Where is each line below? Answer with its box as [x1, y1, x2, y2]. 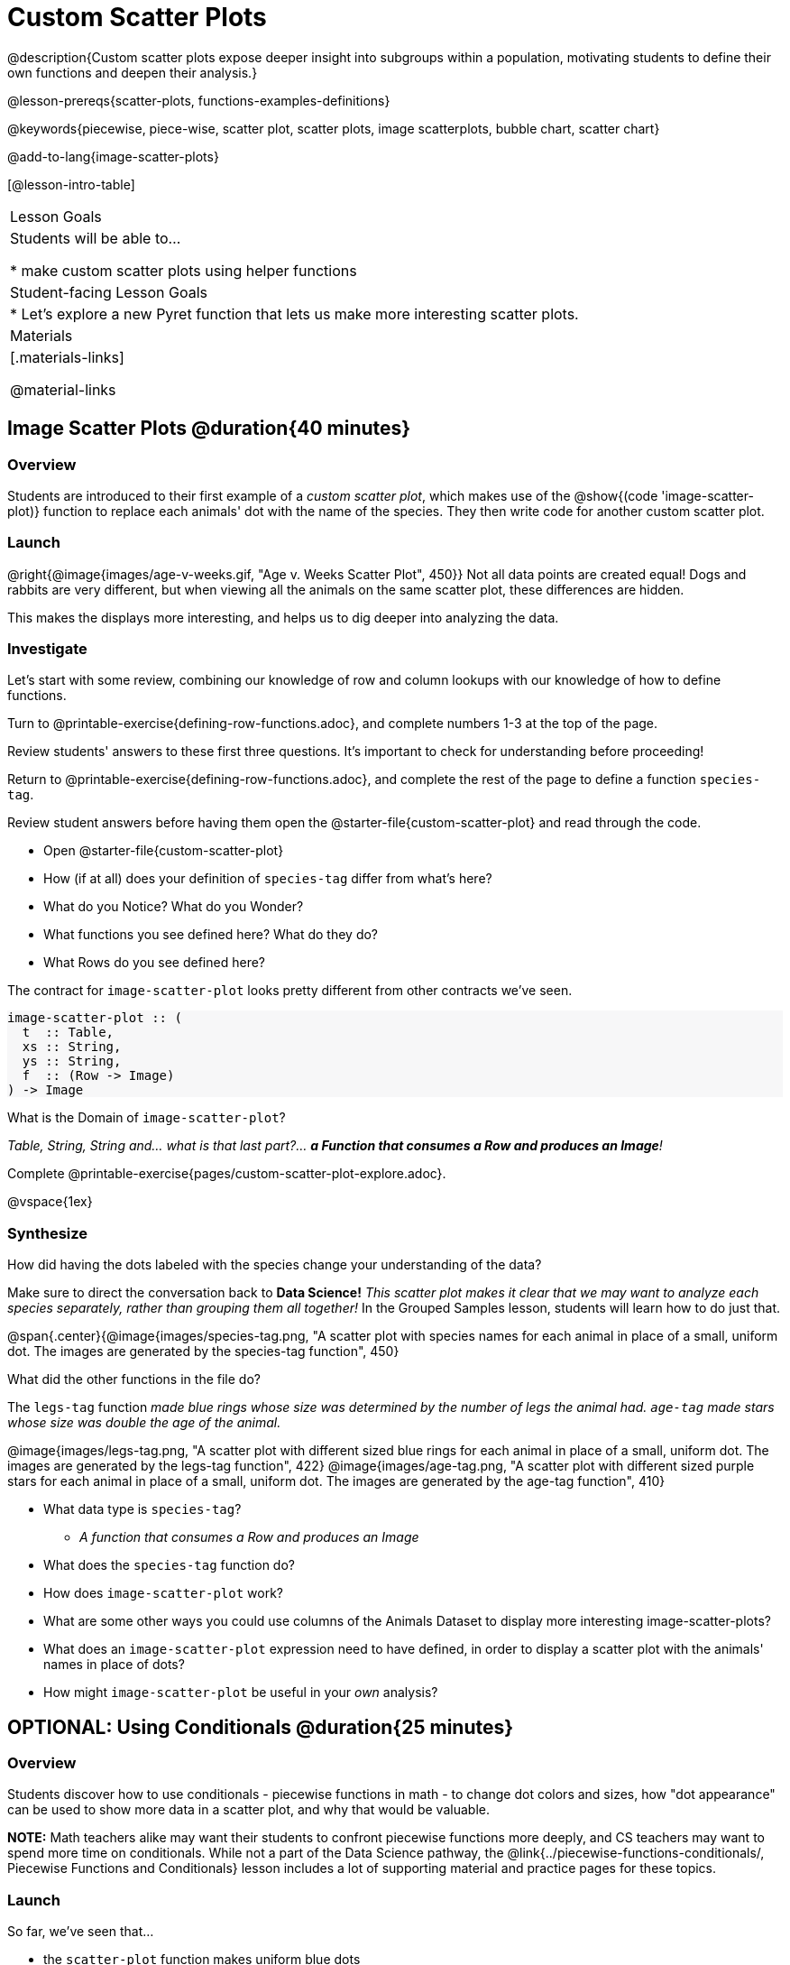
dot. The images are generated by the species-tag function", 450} [7, 1343, 400, 1360]
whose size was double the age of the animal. [7, 1415, 281, 1431]
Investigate [7, 640, 87, 659]
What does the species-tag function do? [43, 1557, 295, 1573]
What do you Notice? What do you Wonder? [43, 899, 304, 915]
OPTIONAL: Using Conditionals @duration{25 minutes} [7, 1715, 514, 1739]
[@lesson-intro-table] [7, 176, 135, 192]
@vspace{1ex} [7, 1194, 93, 1210]
